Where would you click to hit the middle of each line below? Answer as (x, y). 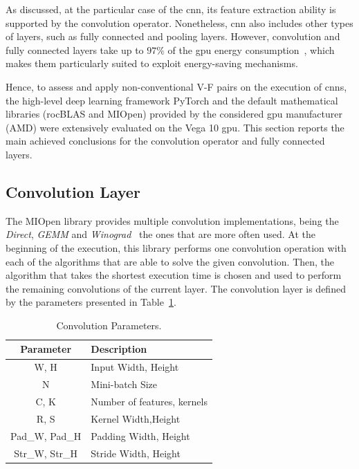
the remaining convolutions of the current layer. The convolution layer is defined (176, 288)
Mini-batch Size (124, 384)
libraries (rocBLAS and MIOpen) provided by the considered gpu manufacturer (174, 114)
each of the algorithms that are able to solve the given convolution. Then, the (170, 261)
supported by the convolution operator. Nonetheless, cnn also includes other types (179, 22)
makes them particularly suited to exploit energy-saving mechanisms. (152, 63)
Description (119, 349)
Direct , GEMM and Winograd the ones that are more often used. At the (160, 234)
